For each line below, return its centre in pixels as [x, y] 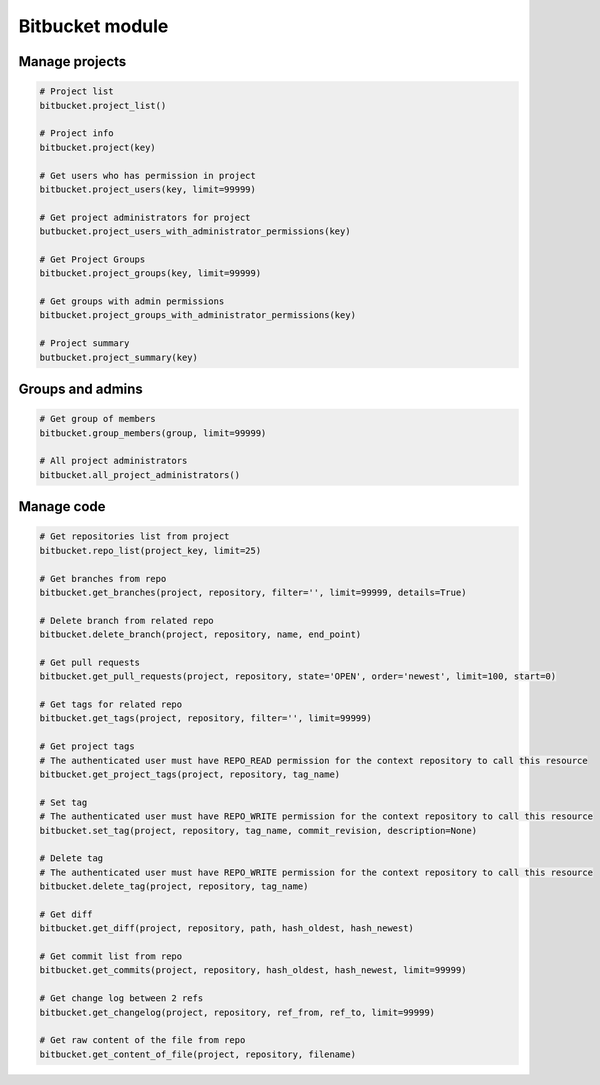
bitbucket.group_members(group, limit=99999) [153, 433]
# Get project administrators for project [145, 217]
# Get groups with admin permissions [132, 301]
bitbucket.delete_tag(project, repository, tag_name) [174, 886]
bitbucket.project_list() [103, 105]
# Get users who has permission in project [148, 175]
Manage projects [72, 61]
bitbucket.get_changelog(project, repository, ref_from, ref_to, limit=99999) [237, 1012]
